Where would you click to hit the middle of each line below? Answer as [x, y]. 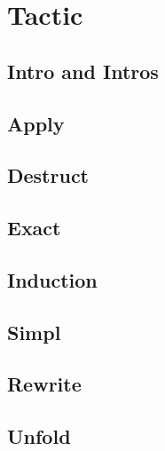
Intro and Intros [83, 71]
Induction [52, 279]
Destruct [48, 175]
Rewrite [44, 384]
